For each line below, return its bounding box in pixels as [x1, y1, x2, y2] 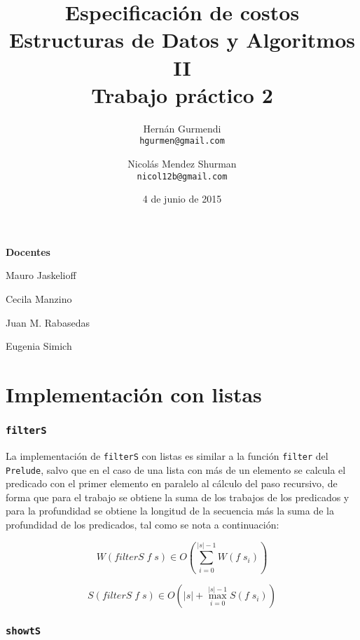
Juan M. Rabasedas [6, 315, 90, 329]
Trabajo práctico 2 [91, 80, 273, 109]
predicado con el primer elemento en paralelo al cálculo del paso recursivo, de [6, 476, 338, 491]
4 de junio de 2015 [142, 191, 222, 206]
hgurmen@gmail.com [139, 136, 225, 147]
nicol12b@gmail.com [137, 171, 228, 182]
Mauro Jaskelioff [6, 268, 76, 282]
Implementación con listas [6, 379, 262, 408]
